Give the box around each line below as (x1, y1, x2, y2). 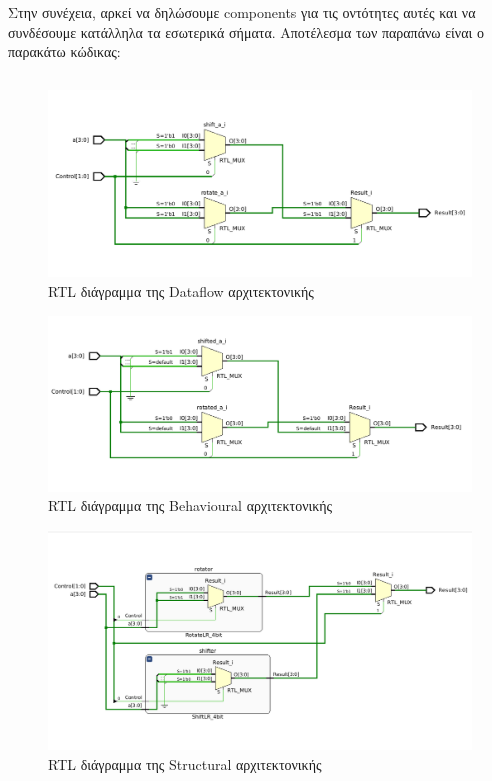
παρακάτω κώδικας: (8, 41, 121, 62)
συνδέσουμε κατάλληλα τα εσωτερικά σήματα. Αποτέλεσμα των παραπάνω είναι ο (8, 21, 484, 42)
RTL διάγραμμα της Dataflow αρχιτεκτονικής (48, 280, 314, 301)
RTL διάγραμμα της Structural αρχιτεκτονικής (48, 753, 322, 774)
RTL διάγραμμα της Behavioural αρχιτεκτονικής (48, 495, 333, 516)
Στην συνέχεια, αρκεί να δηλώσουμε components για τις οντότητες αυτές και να (8, 2, 476, 22)
